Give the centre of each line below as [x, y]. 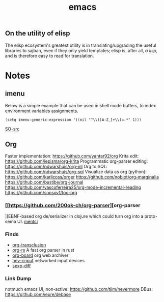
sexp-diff [21, 266]
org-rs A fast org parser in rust [43, 250]
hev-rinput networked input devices [48, 261]
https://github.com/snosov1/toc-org [41, 193]
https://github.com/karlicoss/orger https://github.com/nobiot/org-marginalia [82, 177]
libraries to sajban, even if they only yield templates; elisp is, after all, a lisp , [81, 50]
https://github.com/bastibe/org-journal [44, 182]
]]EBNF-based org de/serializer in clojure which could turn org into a [74, 216]
